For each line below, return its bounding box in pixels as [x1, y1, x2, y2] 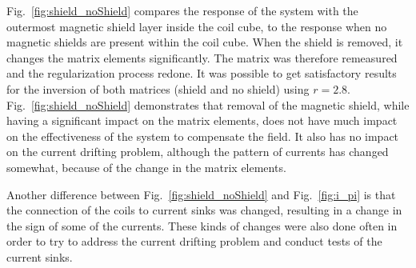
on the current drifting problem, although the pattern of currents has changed [6, 143, 389, 160]
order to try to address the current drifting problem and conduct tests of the [6, 233, 382, 250]
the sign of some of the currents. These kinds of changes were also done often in [6, 217, 398, 234]
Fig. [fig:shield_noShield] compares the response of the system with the [6, 2, 358, 18]
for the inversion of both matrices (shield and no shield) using [6, 80, 310, 97]
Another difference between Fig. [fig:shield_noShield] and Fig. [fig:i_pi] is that [6, 186, 396, 202]
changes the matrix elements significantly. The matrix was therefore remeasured [6, 49, 398, 66]
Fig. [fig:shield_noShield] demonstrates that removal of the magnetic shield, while [6, 96, 410, 113]
